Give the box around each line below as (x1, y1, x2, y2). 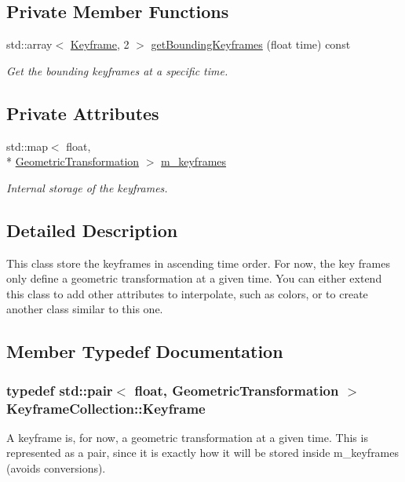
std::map (6, 137, 48, 154)
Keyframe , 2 (70, 36, 130, 53)
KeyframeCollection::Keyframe (6, 398, 206, 418)
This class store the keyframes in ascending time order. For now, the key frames (6, 254, 390, 271)
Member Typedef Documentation (6, 339, 283, 363)
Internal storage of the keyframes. (6, 179, 168, 195)
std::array (6, 36, 53, 53)
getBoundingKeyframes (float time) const (151, 36, 351, 53)
